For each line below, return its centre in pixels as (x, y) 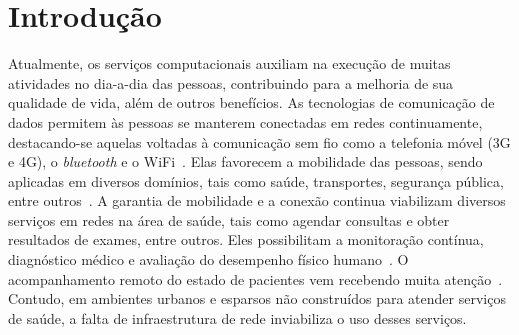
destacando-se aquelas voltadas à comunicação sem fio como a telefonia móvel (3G (259, 141)
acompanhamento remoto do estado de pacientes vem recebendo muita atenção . (255, 278)
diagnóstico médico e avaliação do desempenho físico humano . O (208, 259)
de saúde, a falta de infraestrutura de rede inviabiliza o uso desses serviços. (237, 317)
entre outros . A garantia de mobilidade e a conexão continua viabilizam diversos (257, 200)
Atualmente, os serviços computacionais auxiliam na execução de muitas (229, 63)
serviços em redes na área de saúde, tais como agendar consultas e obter (229, 219)
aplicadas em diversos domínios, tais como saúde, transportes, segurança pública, (256, 180)
